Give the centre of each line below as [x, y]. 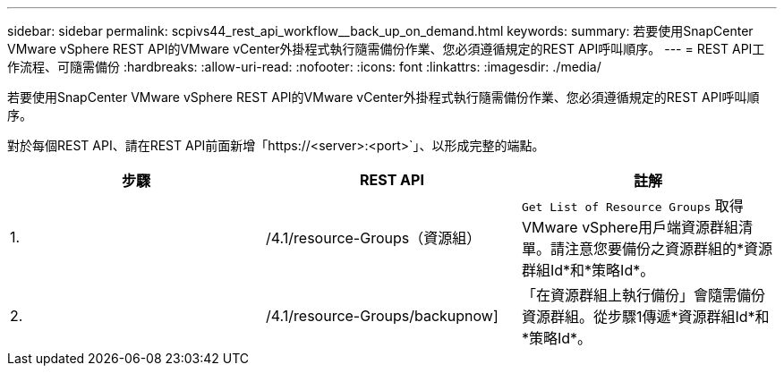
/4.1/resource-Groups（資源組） [373, 238]
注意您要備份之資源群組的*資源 [668, 249]
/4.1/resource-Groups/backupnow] [382, 316]
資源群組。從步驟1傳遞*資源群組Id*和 [645, 317]
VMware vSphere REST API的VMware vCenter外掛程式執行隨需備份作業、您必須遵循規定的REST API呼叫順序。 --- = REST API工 [386, 49]
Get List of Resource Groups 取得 [632, 206]
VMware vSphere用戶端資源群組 [630, 227]
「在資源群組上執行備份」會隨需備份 [643, 295]
